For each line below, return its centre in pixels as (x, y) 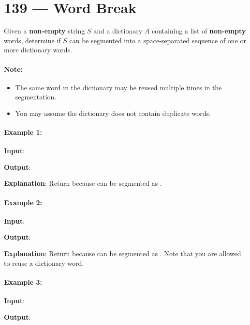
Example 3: (23, 282)
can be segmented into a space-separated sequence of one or (158, 40)
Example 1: (23, 132)
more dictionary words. (38, 50)
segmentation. (36, 97)
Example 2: (23, 202)
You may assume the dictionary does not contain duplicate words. (113, 113)
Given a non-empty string (44, 31)
